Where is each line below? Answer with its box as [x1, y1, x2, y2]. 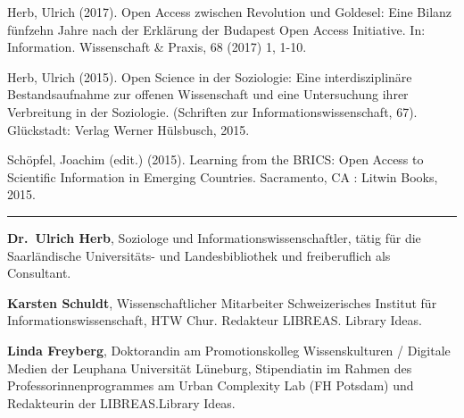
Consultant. [7, 263, 71, 282]
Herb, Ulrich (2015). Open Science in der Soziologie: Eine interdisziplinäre [7, 67, 412, 86]
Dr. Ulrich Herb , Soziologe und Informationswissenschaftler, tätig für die [7, 228, 421, 247]
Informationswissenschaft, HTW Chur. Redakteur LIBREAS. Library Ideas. [7, 311, 422, 330]
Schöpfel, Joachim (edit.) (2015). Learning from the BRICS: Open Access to [7, 150, 424, 169]
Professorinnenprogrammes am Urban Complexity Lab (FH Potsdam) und [7, 376, 414, 395]
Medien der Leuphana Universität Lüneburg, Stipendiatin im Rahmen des [7, 358, 412, 377]
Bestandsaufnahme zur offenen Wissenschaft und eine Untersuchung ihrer [7, 85, 409, 104]
